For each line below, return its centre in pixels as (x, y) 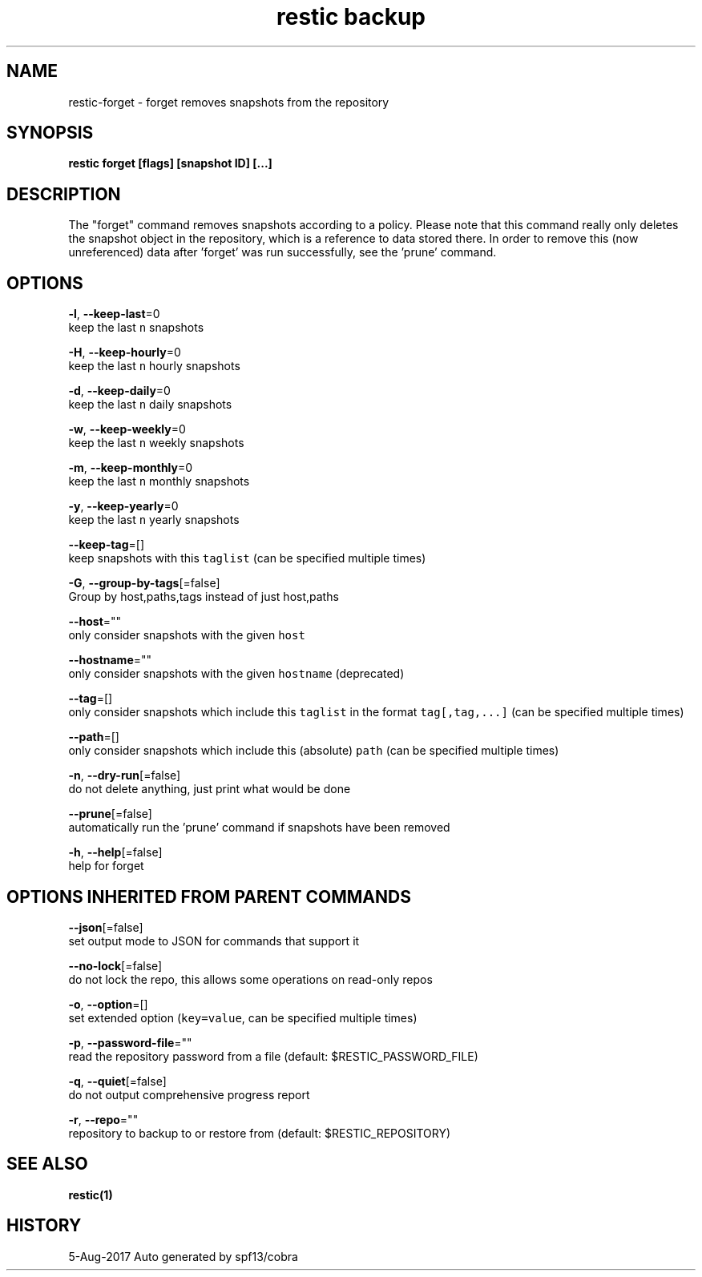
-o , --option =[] (108, 1004)
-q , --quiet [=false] (117, 1081)
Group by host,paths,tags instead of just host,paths (204, 597)
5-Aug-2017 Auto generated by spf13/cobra (183, 1256)
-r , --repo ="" (103, 1119)
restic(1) (91, 1194)
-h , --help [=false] (115, 852)
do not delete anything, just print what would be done (210, 789)
